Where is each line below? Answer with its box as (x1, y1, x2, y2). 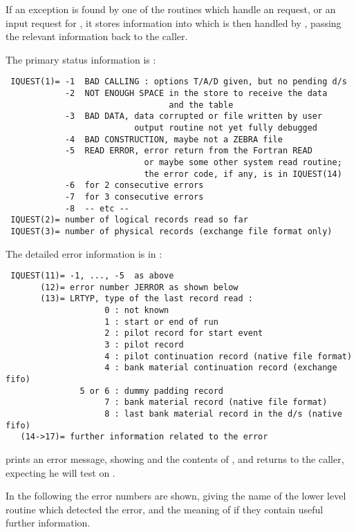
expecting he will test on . (6, 465, 115, 479)
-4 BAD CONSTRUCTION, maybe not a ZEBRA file (64, 134, 283, 144)
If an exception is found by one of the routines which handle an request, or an (6, 2, 336, 16)
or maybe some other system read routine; (144, 157, 342, 167)
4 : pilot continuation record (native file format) (104, 351, 353, 361)
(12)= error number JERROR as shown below (40, 282, 238, 292)
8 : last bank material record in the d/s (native (104, 409, 342, 419)
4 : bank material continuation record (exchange (104, 363, 337, 373)
